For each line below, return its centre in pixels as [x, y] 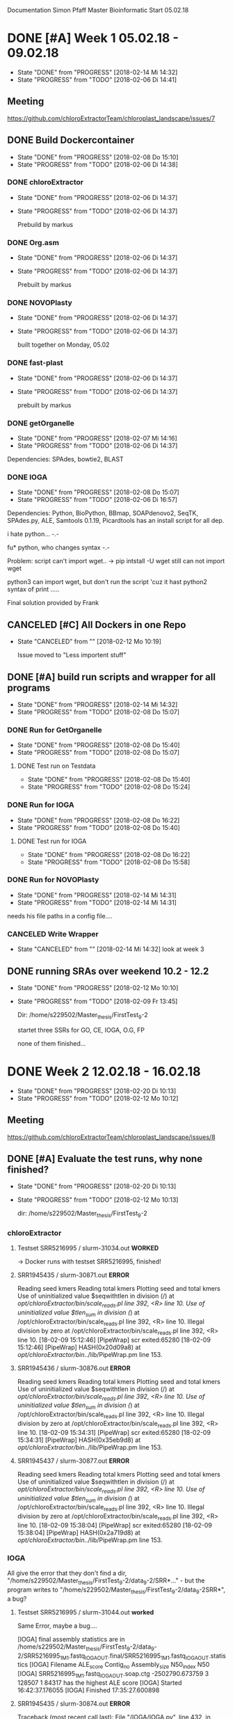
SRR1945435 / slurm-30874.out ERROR [74, 1704]
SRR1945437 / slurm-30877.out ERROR [73, 1461]
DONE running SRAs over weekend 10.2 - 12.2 [108, 971]
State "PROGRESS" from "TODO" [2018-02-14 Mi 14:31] [97, 902]
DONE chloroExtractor [46, 182]
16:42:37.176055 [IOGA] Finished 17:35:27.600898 [88, 1690]
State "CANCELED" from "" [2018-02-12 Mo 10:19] [89, 642]
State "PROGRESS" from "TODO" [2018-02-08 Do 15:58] [109, 862]
